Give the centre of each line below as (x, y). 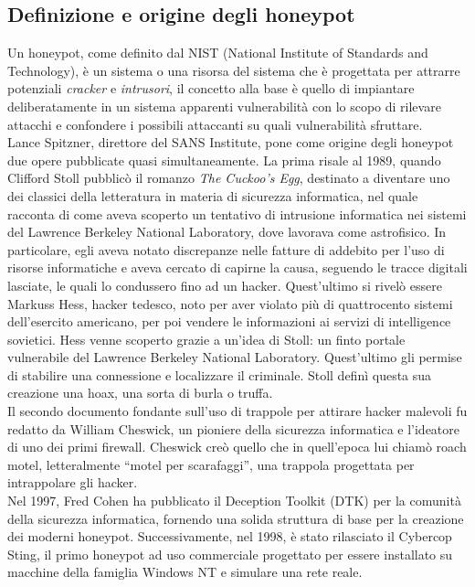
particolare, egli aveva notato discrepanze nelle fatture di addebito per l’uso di (226, 249)
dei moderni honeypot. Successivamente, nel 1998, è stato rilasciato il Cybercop (230, 536)
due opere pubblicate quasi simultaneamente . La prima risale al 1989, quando (224, 160)
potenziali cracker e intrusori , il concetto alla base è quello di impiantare (211, 88)
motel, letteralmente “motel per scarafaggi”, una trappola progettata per (211, 464)
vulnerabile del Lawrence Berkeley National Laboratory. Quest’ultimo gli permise (235, 357)
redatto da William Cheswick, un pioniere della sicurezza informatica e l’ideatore (234, 428)
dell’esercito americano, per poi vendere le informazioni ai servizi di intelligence (229, 321)
